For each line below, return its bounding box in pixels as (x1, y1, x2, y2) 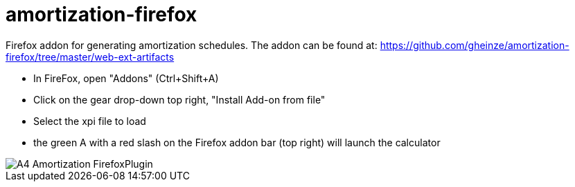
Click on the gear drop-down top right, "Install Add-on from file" (33, 93, 326, 106)
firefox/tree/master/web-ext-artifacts (6, 50, 175, 63)
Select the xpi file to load (33, 115, 146, 127)
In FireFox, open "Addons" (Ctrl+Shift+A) (33, 72, 219, 84)
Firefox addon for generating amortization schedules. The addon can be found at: (6, 39, 378, 51)
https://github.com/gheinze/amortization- (380, 39, 569, 51)
